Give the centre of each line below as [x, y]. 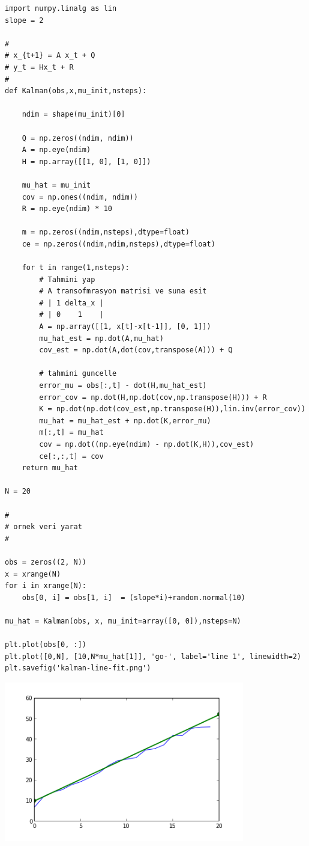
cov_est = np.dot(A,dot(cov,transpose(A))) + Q [136, 350]
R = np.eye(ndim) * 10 [67, 209]
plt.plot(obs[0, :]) [46, 645]
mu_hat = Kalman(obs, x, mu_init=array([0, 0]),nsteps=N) [123, 621]
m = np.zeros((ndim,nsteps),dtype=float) [106, 232]
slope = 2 [24, 20]
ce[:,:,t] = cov [71, 456]
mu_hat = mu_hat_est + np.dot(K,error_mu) [125, 421]
